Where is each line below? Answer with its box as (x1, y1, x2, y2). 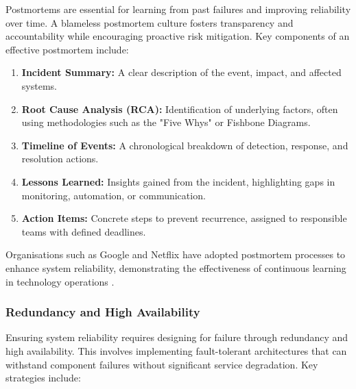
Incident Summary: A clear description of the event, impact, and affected (21, 65, 342, 79)
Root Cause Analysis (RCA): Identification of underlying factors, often (21, 101, 338, 116)
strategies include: (5, 371, 81, 385)
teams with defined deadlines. (21, 224, 146, 238)
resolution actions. (21, 151, 99, 166)
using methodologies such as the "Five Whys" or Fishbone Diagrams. (21, 115, 311, 129)
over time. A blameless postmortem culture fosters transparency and (5, 15, 294, 29)
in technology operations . (5, 274, 115, 288)
